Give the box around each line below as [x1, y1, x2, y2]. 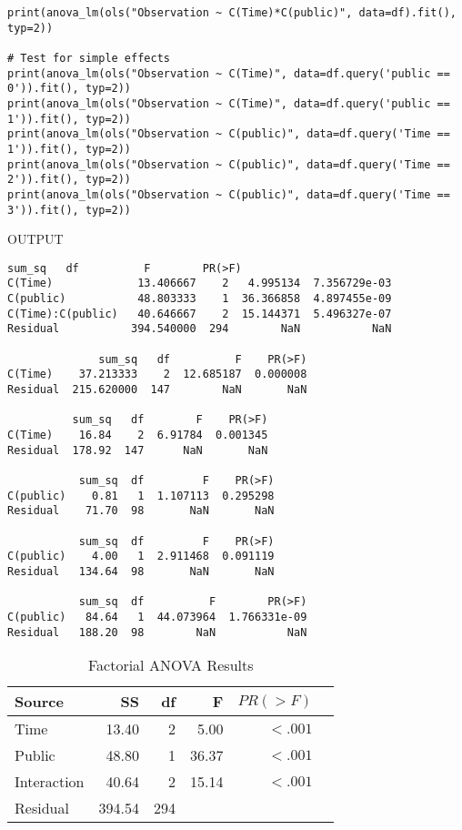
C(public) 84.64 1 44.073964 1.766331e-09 [7, 610, 307, 623]
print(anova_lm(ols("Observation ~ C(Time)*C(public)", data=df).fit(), [7, 6, 457, 19]
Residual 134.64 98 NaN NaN [7, 564, 275, 578]
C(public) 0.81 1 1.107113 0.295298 [7, 489, 275, 502]
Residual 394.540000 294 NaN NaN [7, 322, 392, 336]
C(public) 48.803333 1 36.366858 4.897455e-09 [7, 292, 392, 306]
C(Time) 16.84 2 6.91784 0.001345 [7, 429, 268, 441]
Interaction [15, 771, 85, 793]
